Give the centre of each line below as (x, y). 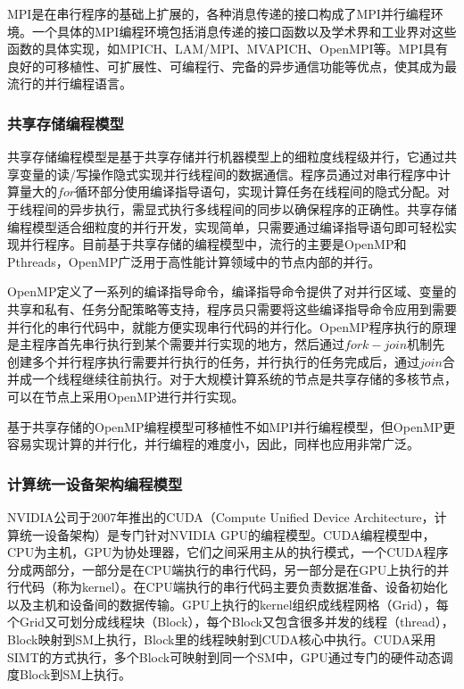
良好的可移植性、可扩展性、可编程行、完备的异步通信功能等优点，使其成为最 (232, 66)
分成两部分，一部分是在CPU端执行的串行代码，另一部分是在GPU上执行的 (222, 569)
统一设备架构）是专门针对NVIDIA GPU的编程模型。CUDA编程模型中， (227, 534)
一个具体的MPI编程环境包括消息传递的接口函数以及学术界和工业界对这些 (244, 31)
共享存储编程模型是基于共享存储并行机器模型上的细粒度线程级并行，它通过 (226, 157)
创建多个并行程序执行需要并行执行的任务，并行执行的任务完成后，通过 (213, 361)
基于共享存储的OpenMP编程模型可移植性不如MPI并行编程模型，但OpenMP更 (232, 426)
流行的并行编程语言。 (70, 83)
